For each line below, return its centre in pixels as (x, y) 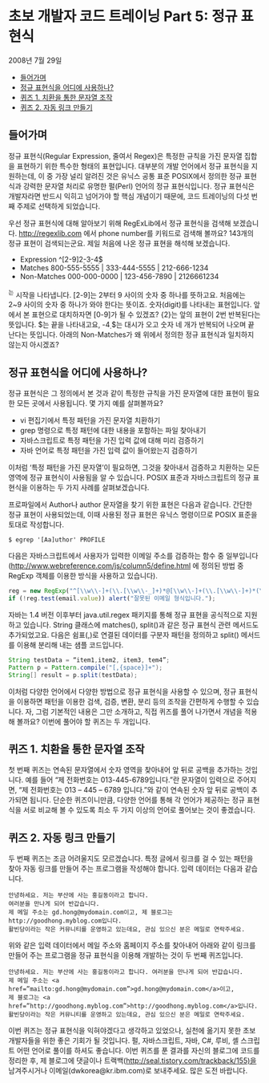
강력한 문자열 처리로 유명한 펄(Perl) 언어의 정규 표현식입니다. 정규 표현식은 (139, 186)
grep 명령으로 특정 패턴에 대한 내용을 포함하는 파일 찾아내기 (113, 431)
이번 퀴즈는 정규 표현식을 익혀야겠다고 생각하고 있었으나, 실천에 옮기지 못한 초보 (132, 1031)
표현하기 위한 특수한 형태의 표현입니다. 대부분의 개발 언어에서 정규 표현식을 (133, 166)
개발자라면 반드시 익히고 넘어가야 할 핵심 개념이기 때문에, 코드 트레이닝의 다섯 (129, 196)
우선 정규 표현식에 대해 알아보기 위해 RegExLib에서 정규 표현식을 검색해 (120, 223)
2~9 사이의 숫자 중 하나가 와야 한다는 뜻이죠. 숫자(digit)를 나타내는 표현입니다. (130, 305)
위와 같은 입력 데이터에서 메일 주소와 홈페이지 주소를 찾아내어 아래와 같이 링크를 (132, 945)
